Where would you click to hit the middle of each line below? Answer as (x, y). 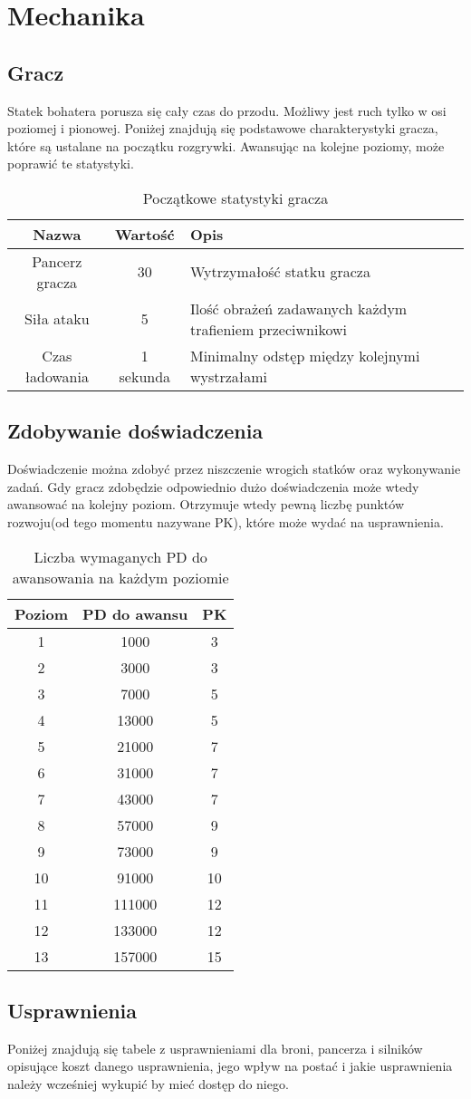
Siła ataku (57, 319)
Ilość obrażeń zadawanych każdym (298, 308)
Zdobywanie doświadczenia (135, 431)
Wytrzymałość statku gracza (280, 272)
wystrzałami (229, 376)
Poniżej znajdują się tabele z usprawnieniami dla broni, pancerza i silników (215, 1048)
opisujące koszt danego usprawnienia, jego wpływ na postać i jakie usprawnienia (230, 1066)
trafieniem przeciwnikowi (268, 329)
